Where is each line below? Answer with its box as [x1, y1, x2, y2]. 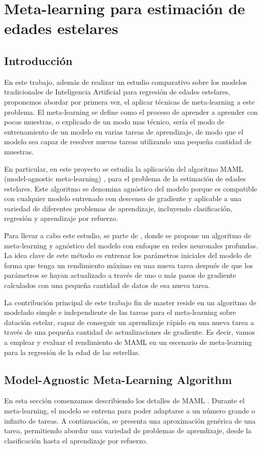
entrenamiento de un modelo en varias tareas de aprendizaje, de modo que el [4, 126, 244, 137]
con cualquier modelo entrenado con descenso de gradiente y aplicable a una [4, 193, 242, 204]
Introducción [4, 52, 73, 68]
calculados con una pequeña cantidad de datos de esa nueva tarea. [4, 280, 211, 291]
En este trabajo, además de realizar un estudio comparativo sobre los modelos [4, 76, 247, 87]
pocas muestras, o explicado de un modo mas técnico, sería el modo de [4, 116, 224, 127]
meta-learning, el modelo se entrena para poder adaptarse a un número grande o [4, 405, 255, 415]
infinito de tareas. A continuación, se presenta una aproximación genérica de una [4, 415, 256, 426]
